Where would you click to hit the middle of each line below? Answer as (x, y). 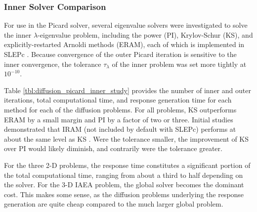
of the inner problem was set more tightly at (179, 64)
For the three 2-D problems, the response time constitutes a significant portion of (127, 165)
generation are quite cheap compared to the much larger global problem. (114, 204)
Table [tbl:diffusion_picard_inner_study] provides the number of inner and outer (128, 90)
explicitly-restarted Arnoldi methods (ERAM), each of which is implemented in (124, 44)
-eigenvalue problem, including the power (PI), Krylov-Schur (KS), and (145, 34)
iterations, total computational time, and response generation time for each (118, 100)
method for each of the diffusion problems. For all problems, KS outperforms (120, 109)
